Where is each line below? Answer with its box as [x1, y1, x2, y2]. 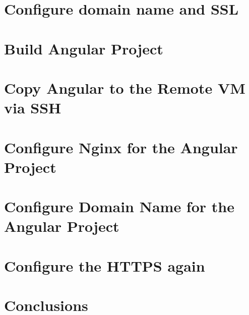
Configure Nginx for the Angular [4, 137, 238, 157]
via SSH [4, 97, 61, 118]
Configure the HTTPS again [4, 255, 205, 276]
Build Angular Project [4, 38, 163, 58]
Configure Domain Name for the [4, 196, 234, 217]
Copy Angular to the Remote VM [4, 77, 245, 98]
